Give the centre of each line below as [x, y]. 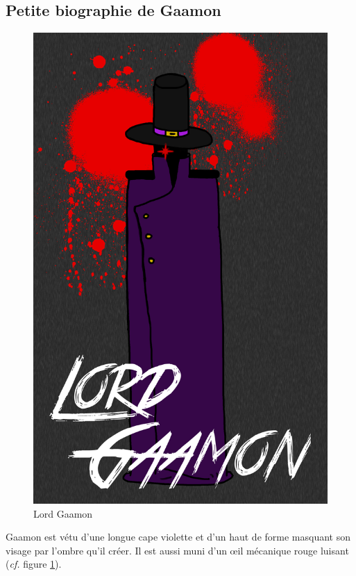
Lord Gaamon [63, 513]
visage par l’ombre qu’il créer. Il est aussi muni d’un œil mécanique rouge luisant [177, 550]
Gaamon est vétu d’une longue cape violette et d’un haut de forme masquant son [178, 537]
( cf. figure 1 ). [34, 564]
